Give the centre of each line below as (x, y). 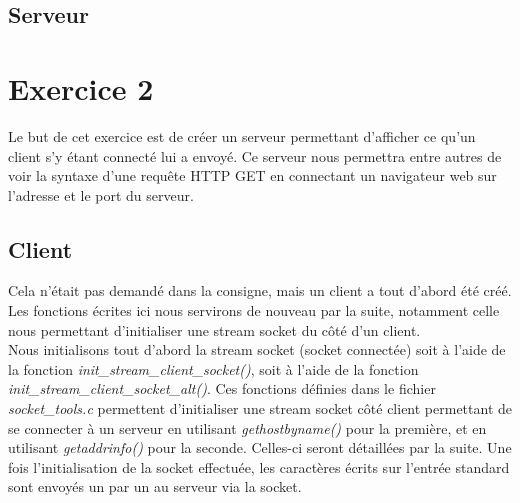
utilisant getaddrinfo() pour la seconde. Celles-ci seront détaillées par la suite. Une (260, 447)
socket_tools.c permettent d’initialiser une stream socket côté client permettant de (260, 408)
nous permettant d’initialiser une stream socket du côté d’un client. (214, 329)
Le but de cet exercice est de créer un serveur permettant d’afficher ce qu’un (242, 135)
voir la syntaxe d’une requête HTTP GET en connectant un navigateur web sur (252, 175)
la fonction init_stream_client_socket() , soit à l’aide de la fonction (213, 368)
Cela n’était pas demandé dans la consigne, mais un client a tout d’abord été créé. (260, 290)
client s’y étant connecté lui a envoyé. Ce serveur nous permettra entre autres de (255, 155)
